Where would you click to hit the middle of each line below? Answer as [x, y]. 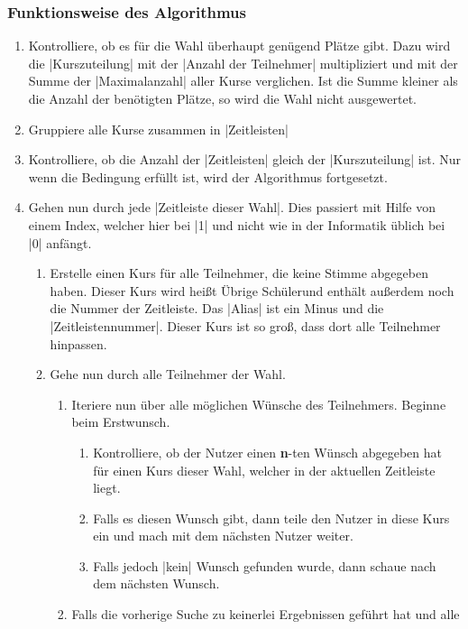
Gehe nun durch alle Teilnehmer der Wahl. [168, 374]
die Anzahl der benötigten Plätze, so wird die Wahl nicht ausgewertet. [222, 98]
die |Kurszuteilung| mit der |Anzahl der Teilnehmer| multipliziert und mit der [243, 63]
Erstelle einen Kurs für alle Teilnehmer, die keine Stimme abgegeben [239, 273]
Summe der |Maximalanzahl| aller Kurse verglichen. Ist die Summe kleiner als [243, 81]
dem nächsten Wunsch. [156, 583]
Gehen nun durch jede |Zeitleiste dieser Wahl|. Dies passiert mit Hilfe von [232, 207]
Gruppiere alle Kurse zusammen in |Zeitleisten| [159, 129]
